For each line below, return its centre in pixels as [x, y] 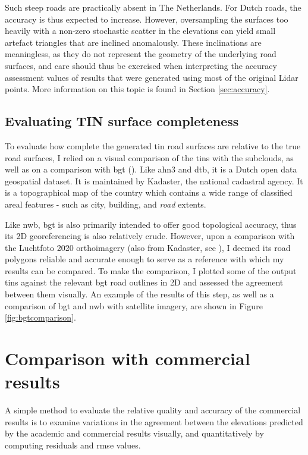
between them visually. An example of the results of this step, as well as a [139, 294]
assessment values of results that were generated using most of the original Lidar [152, 77]
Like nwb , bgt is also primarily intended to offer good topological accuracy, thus [151, 224]
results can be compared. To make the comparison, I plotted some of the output [151, 270]
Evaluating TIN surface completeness [122, 121]
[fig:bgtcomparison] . [40, 317]
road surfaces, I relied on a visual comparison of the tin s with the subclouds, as [149, 157]
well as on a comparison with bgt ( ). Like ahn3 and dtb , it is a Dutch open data [151, 169]
